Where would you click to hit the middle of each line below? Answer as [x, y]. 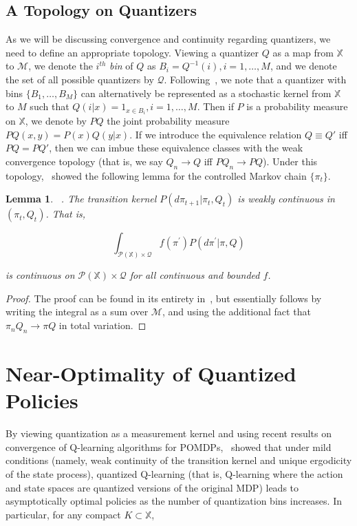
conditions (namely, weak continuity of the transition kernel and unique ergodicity [179, 460]
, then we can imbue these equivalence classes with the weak [176, 148]
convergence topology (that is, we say [84, 161]
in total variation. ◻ [102, 325]
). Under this [290, 161]
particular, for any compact [63, 514]
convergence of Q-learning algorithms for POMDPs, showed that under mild [169, 446]
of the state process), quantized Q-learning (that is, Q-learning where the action [174, 473]
